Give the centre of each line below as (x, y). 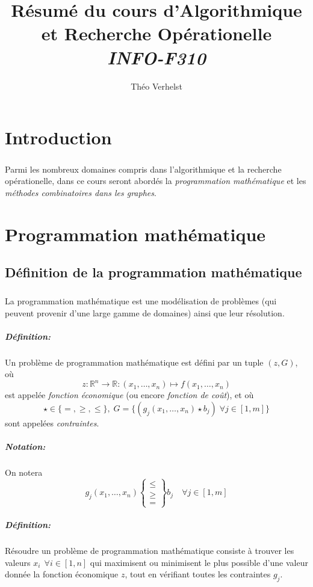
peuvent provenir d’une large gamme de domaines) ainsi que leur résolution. (145, 312)
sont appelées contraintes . (52, 423)
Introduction (58, 137)
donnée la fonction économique (62, 574)
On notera (24, 472)
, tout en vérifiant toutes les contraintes (198, 574)
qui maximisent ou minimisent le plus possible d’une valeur (199, 562)
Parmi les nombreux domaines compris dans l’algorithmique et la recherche (143, 169)
